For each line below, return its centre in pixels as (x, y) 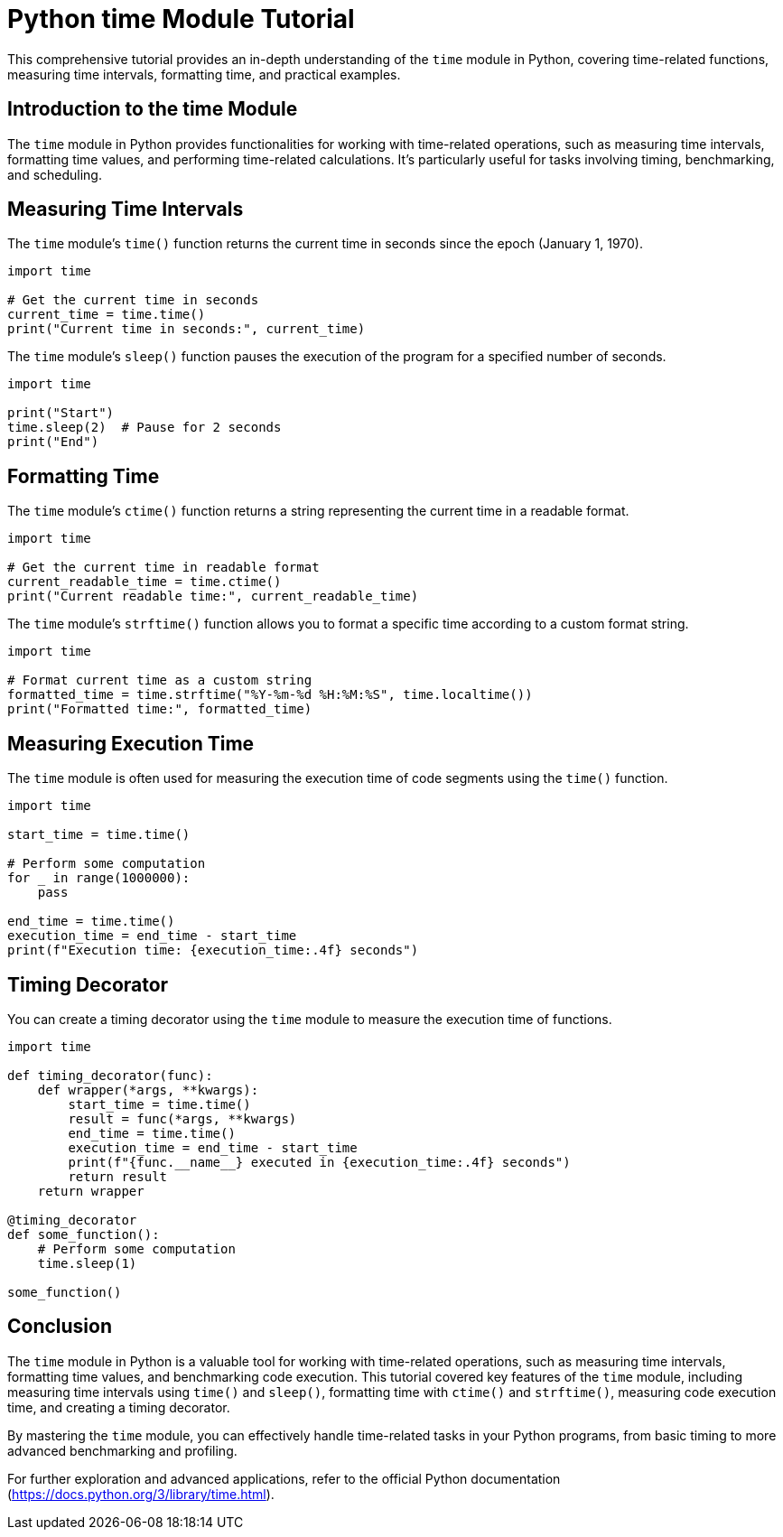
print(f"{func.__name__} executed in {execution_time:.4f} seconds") (319, 1162)
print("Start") (61, 413)
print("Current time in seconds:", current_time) (186, 329)
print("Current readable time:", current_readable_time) (213, 596)
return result (118, 1176)
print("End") (53, 442)
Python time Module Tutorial (181, 19)
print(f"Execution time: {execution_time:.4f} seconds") (213, 950)
